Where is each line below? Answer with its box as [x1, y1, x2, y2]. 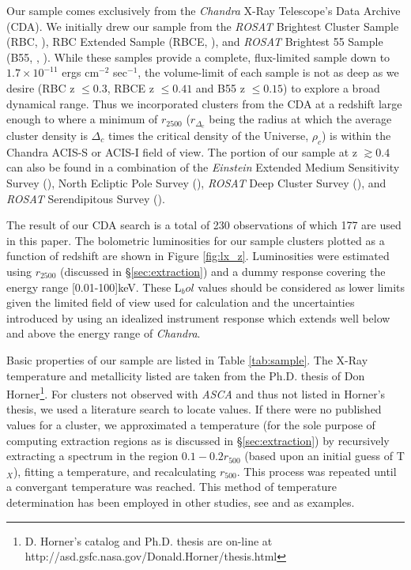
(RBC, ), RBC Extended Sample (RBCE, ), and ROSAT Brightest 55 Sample [6, 33, 383, 50]
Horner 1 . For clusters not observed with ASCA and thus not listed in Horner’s [6, 383, 386, 402]
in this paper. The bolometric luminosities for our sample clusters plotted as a [6, 232, 385, 248]
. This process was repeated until [236, 462, 397, 479]
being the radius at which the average [209, 111, 392, 127]
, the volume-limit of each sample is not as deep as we [138, 64, 399, 81]
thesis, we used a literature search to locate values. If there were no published [6, 401, 382, 417]
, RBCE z [107, 79, 154, 96]
